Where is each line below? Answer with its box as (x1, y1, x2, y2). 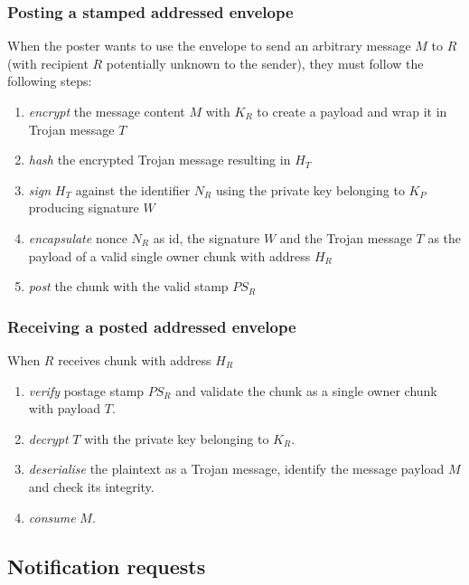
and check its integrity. (28, 476, 155, 495)
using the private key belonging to (215, 180, 405, 199)
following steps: (7, 71, 92, 90)
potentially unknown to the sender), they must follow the (106, 53, 424, 72)
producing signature (28, 198, 139, 217)
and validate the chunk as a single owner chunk (175, 381, 437, 400)
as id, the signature (153, 228, 260, 247)
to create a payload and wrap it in (257, 102, 447, 120)
